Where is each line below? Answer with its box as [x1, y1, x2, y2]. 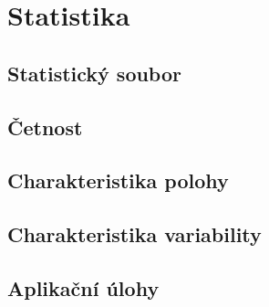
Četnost [7, 112, 83, 141]
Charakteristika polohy [7, 166, 229, 195]
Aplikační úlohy [7, 273, 160, 302]
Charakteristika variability [7, 220, 262, 249]
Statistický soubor [7, 58, 181, 87]
